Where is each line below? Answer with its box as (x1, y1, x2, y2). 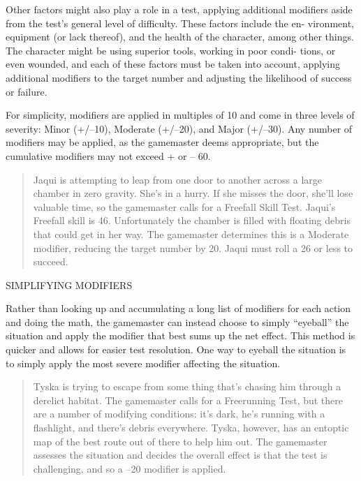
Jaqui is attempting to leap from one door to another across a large (33, 172, 323, 186)
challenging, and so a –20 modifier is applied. (33, 461, 226, 475)
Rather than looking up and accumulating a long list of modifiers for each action (6, 301, 351, 316)
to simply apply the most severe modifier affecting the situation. (6, 355, 281, 370)
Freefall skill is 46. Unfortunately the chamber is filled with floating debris (33, 213, 351, 228)
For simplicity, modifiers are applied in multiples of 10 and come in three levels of (6, 108, 355, 122)
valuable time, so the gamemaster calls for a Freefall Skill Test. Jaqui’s (33, 199, 336, 214)
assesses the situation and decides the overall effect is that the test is (33, 447, 327, 462)
